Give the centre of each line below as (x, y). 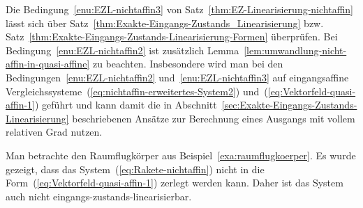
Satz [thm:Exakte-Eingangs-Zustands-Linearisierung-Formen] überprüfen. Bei (172, 37)
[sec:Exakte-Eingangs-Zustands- (289, 105)
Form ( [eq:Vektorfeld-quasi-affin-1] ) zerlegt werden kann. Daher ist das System (175, 183)
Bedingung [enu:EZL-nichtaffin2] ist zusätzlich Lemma (123, 50)
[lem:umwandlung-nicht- (295, 50)
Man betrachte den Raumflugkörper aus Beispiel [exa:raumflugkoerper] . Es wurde (181, 155)
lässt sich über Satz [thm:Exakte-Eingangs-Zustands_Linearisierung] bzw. (165, 23)
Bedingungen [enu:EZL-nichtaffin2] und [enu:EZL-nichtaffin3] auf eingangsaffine (177, 77)
